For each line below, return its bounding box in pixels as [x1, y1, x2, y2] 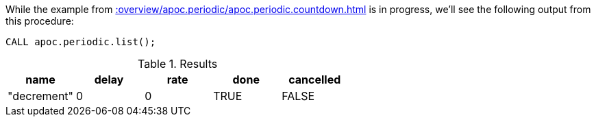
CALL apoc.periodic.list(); [5, 36, 156, 47]
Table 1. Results [138, 57, 218, 71]
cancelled [288, 73, 341, 86]
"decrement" [8, 89, 74, 103]
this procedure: [5, 15, 74, 27]
